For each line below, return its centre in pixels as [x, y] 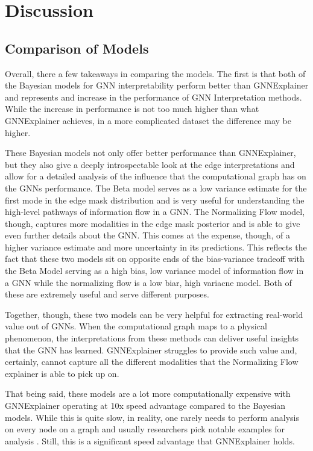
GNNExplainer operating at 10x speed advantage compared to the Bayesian [145, 406]
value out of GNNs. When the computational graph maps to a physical [136, 326]
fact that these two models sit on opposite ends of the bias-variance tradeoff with [155, 259]
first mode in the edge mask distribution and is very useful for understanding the [155, 200]
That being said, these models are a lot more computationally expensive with [148, 393]
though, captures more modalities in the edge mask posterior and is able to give [153, 223]
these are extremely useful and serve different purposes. [107, 294]
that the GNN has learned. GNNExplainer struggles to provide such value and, [151, 350]
